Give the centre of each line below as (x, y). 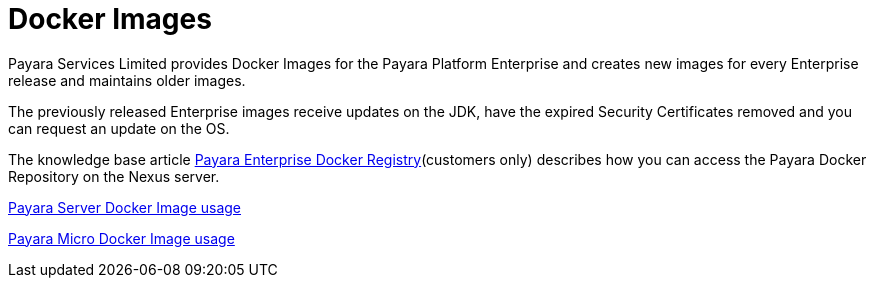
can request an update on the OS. (119, 128)
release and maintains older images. (127, 80)
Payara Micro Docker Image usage (121, 238)
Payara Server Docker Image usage (125, 207)
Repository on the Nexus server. (114, 176)
